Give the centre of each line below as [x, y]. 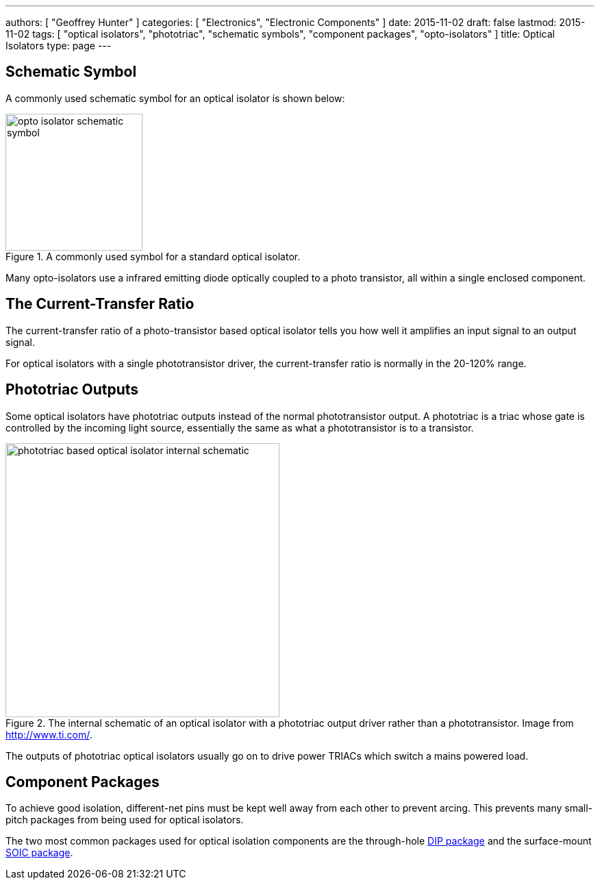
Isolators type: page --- [59, 46]
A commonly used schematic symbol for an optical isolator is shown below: [175, 98]
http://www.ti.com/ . [49, 734]
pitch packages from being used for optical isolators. [125, 820]
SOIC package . [39, 853]
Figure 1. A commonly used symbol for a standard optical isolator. [153, 256]
